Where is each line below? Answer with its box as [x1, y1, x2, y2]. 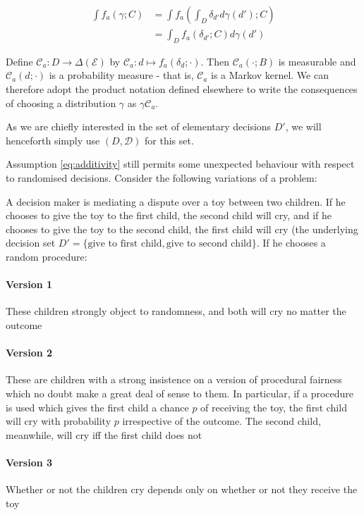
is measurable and [278, 54, 356, 68]
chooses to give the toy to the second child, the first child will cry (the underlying [6, 221, 358, 236]
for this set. [145, 132, 194, 147]
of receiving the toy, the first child [200, 399, 347, 414]
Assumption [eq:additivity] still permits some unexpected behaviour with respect [6, 156, 355, 171]
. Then [200, 54, 229, 68]
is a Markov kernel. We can [210, 68, 329, 82]
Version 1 [6, 277, 53, 292]
